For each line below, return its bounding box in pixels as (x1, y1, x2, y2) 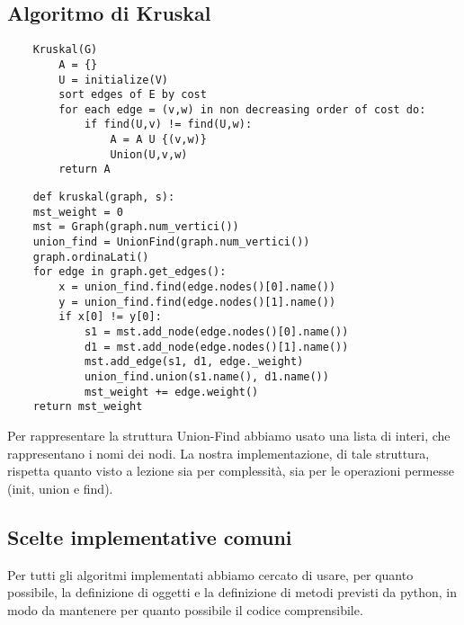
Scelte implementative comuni (7, 522, 292, 550)
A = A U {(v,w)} (110, 133, 207, 147)
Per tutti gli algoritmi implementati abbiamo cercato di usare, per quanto (7, 565, 414, 584)
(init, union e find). (7, 478, 113, 497)
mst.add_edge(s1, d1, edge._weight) (84, 355, 304, 369)
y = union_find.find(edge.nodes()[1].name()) (58, 295, 336, 308)
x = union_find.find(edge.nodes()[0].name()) (58, 281, 336, 294)
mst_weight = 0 (32, 205, 123, 219)
